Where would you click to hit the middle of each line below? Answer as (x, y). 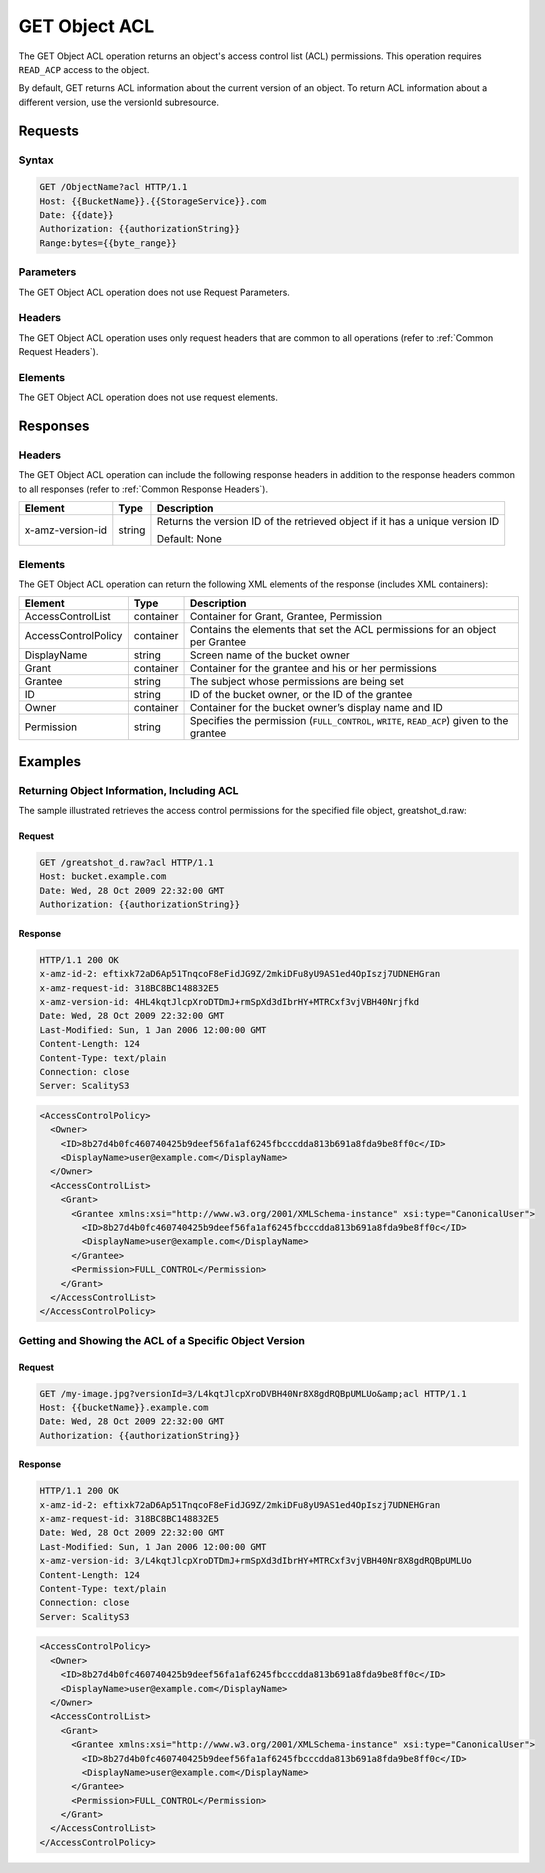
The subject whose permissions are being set (297, 682)
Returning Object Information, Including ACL (128, 790)
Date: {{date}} (76, 215)
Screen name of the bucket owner (269, 655)
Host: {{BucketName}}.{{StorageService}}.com (153, 201)
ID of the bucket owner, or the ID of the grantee (301, 695)
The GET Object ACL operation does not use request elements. (148, 397)
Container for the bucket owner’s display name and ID (316, 708)
